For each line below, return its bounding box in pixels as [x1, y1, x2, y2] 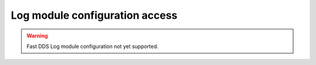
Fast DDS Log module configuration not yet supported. [26, 43, 159, 50]
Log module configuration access [11, 9, 178, 22]
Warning [26, 32, 48, 39]
